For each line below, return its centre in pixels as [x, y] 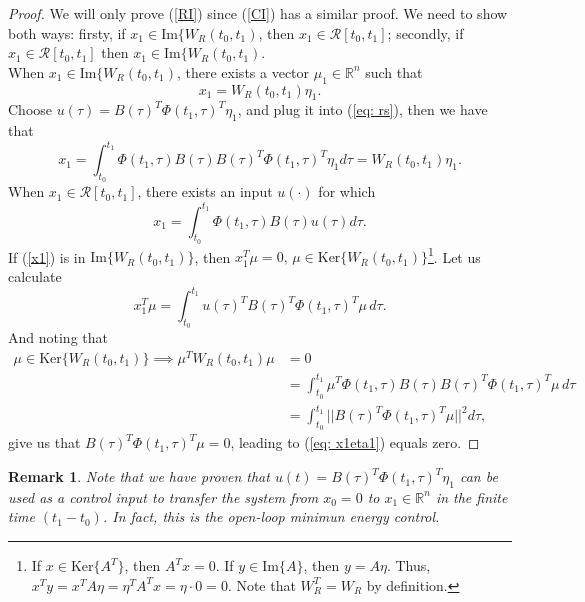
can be [478, 476]
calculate [35, 276]
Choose [30, 109]
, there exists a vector [243, 71]
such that [394, 71]
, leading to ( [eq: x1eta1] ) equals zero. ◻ [355, 442]
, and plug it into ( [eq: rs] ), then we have [362, 109]
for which [347, 191]
